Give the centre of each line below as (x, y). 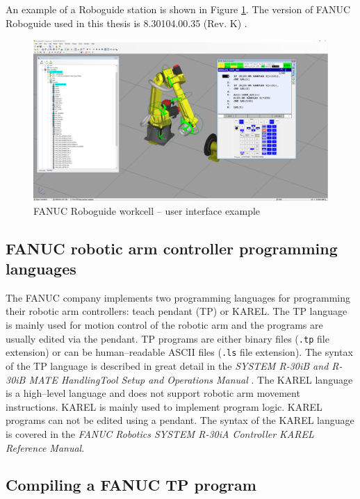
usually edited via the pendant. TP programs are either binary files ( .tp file (167, 338)
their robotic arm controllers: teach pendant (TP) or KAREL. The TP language (177, 311)
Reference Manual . (45, 447)
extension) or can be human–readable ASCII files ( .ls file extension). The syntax (179, 352)
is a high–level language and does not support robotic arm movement (153, 393)
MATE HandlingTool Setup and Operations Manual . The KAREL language (191, 379)
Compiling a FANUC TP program (131, 485)
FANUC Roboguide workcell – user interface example (147, 210)
